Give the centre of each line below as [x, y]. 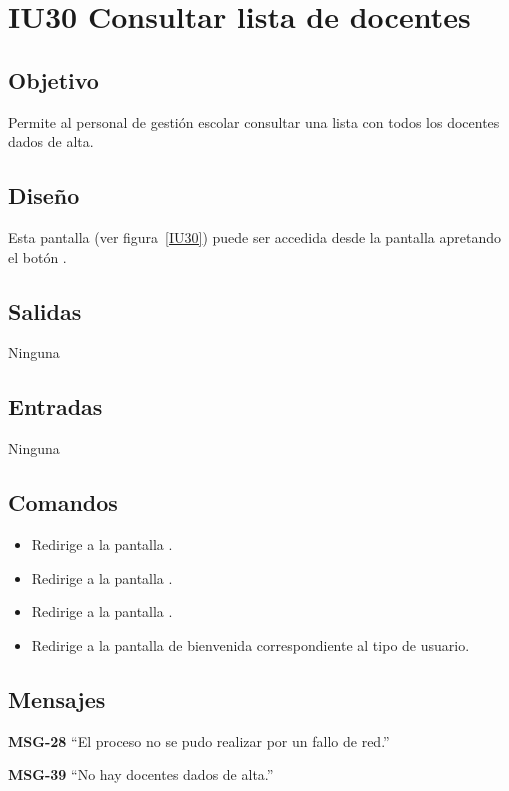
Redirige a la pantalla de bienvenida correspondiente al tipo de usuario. [250, 644]
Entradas [55, 406]
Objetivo [53, 79]
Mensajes [57, 698]
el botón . [37, 256]
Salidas [45, 310]
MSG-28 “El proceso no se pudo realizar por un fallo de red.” [199, 740]
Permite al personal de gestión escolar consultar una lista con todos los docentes [254, 121]
